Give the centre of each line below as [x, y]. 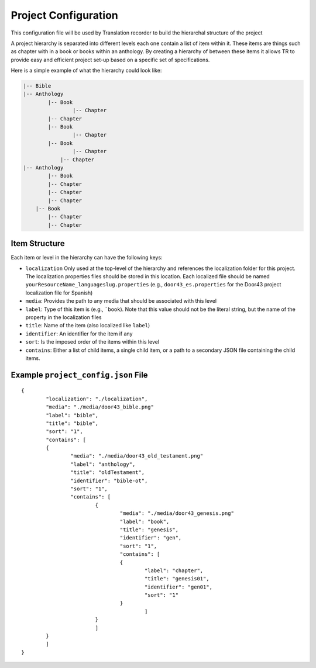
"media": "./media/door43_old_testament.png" [137, 456]
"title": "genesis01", [177, 579]
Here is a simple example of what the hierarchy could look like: [86, 71]
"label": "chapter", [174, 570]
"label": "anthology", [103, 464]
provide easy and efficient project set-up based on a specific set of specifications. [110, 60]
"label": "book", [145, 521]
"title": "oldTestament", [108, 473]
